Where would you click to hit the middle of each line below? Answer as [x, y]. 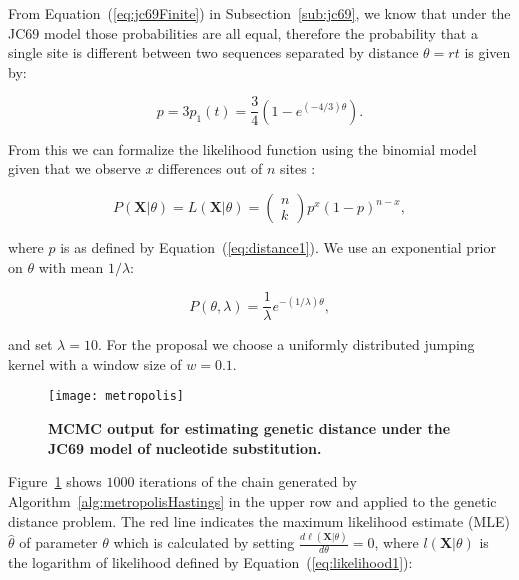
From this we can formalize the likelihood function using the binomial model [242, 148]
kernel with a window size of [95, 363]
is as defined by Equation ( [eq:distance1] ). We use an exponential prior [278, 247]
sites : [298, 168]
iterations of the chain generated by [248, 481]
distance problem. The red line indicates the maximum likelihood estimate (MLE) [259, 520]
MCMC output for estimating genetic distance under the [249, 428]
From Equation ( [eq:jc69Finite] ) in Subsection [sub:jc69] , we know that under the [259, 13]
